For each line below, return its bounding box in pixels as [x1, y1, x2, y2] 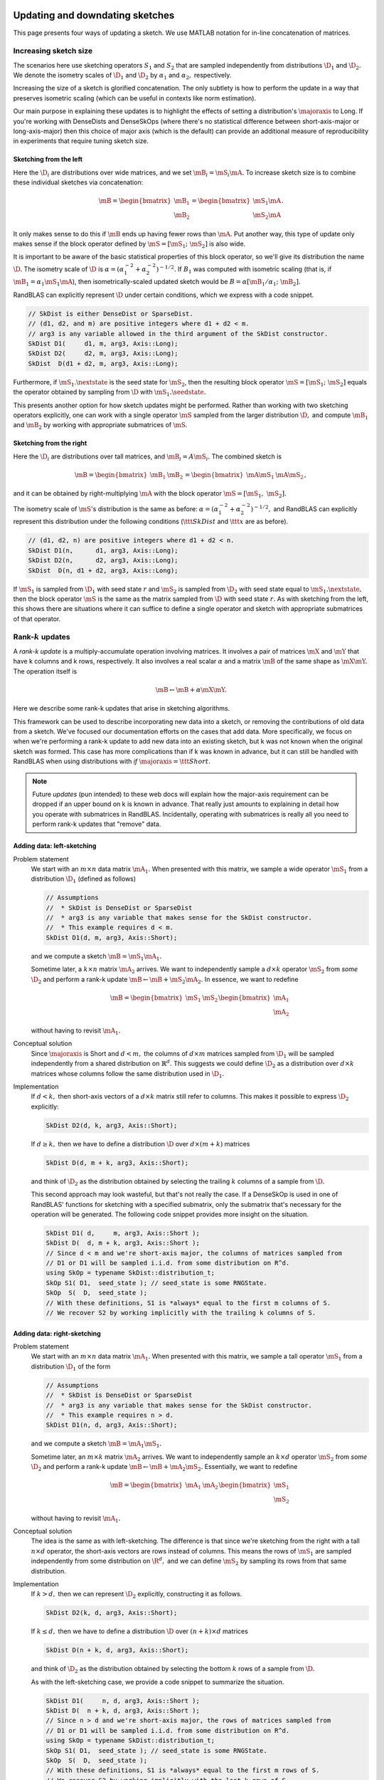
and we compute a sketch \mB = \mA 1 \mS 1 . [31, 1439, 162, 1450]
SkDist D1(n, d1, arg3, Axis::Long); [28, 546, 178, 555]
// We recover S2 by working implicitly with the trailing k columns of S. [46, 1309, 316, 1317]
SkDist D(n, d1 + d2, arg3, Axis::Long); [28, 566, 178, 575]
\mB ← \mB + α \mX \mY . [155, 686, 227, 693]
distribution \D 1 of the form [31, 1362, 111, 1372]
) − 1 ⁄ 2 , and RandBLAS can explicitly [250, 503, 358, 513]
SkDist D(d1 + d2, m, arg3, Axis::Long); [28, 360, 178, 367]
